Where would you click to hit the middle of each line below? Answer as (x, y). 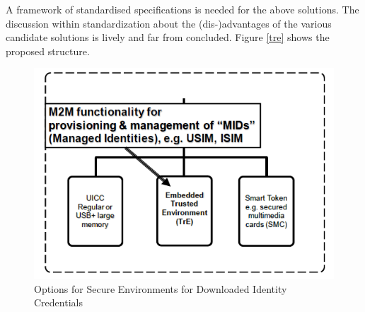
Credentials (58, 302)
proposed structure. (48, 51)
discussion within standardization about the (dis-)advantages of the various (169, 23)
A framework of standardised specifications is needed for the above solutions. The (182, 9)
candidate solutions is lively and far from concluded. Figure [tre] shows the (168, 37)
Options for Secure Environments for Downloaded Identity (161, 288)
